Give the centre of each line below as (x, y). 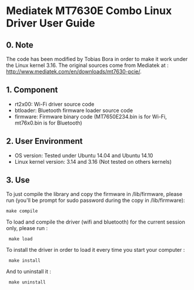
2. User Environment (44, 141)
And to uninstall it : (29, 272)
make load (21, 239)
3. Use (18, 180)
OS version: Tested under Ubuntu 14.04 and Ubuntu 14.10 (84, 155)
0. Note (20, 45)
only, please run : (27, 228)
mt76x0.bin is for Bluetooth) (48, 123)
